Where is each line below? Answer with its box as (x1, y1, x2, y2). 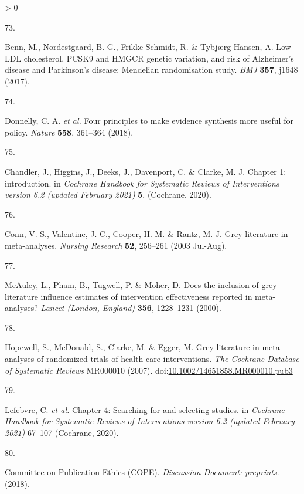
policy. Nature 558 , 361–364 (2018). (5, 126, 134, 138)
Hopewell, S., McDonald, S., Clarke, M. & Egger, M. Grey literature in (5, 341, 259, 353)
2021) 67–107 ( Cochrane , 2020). (5, 427, 119, 439)
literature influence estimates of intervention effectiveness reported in (5, 290, 252, 302)
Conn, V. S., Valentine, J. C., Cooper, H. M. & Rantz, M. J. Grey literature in (5, 228, 288, 240)
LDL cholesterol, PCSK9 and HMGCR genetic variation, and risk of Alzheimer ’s (5, 52, 294, 64)
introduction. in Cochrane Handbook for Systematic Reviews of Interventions (5, 177, 279, 189)
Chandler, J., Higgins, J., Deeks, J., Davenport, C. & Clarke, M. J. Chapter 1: (5, 165, 286, 177)
